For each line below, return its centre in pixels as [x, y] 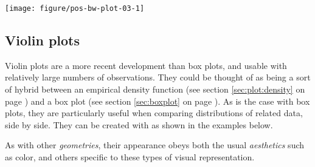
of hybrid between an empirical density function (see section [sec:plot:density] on [155, 89]
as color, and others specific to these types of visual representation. [130, 157]
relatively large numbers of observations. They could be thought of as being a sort [158, 77]
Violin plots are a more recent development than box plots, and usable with [146, 65]
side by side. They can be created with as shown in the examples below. [139, 124]
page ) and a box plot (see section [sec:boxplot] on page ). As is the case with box [157, 101]
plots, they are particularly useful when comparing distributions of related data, [154, 113]
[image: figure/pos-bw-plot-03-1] [75, 8]
